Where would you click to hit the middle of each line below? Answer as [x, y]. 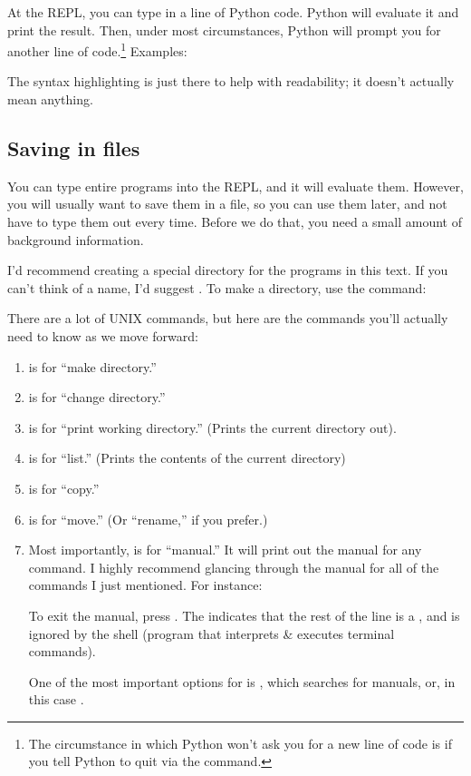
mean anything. [50, 99]
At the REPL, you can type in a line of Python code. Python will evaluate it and [233, 12]
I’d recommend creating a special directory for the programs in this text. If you [228, 270]
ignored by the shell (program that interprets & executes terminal [211, 633]
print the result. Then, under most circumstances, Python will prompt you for [224, 29]
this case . [56, 699]
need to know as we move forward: [103, 335]
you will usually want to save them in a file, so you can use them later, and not [227, 204]
